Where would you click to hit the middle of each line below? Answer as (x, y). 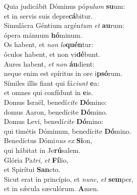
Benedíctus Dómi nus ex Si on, (48, 140)
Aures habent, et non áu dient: (49, 63)
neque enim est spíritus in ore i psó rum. (63, 73)
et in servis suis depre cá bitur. (48, 15)
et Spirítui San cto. (32, 169)
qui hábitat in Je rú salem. (42, 150)
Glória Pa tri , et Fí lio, (36, 159)
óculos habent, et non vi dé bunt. (52, 54)
